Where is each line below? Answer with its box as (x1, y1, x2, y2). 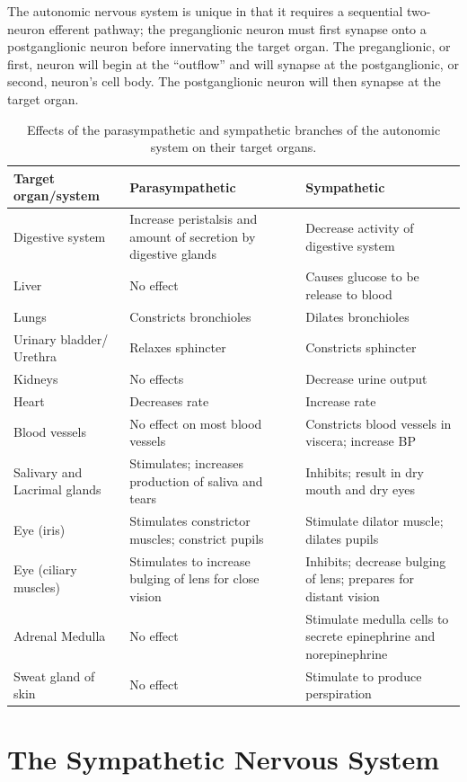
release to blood (305, 284, 392, 303)
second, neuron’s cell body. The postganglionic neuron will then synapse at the (7, 72, 441, 91)
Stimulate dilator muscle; (305, 511, 444, 530)
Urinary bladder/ (13, 329, 109, 348)
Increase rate (305, 391, 376, 410)
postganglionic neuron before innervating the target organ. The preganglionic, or (7, 37, 451, 56)
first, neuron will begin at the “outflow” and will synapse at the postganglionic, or (7, 54, 459, 73)
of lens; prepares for (305, 569, 415, 588)
